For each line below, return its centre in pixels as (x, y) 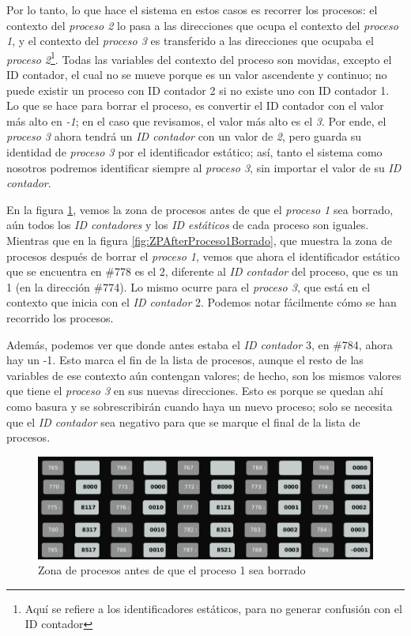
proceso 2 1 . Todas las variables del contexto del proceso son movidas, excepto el (199, 58)
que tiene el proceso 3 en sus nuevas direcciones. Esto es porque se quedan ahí (195, 391)
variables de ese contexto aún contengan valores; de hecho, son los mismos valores (204, 375)
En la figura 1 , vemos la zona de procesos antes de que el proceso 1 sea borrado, (200, 209)
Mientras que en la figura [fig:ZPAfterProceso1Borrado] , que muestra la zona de (200, 240)
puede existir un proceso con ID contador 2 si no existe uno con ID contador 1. (198, 90)
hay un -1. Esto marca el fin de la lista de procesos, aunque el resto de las (185, 360)
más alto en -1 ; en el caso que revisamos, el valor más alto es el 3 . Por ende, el (196, 120)
